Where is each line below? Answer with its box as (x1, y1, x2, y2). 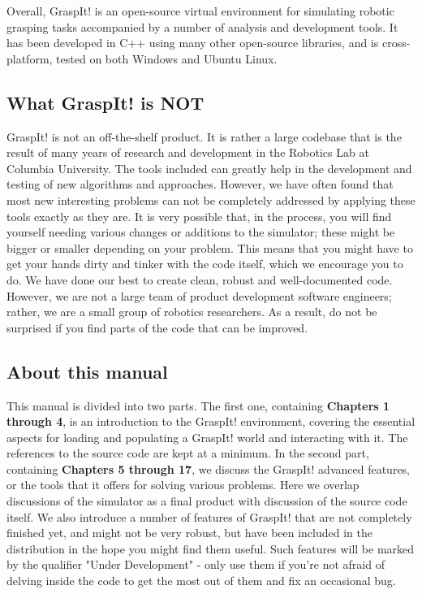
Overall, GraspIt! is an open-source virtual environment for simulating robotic (6, 2, 394, 19)
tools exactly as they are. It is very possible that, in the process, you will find (6, 207, 392, 224)
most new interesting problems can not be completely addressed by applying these (6, 191, 416, 208)
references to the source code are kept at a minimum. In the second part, (6, 444, 369, 462)
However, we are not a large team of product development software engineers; (6, 287, 392, 304)
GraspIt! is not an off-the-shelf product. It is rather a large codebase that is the (6, 128, 402, 145)
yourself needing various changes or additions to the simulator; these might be (6, 223, 395, 241)
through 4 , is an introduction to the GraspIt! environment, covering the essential (6, 413, 416, 430)
